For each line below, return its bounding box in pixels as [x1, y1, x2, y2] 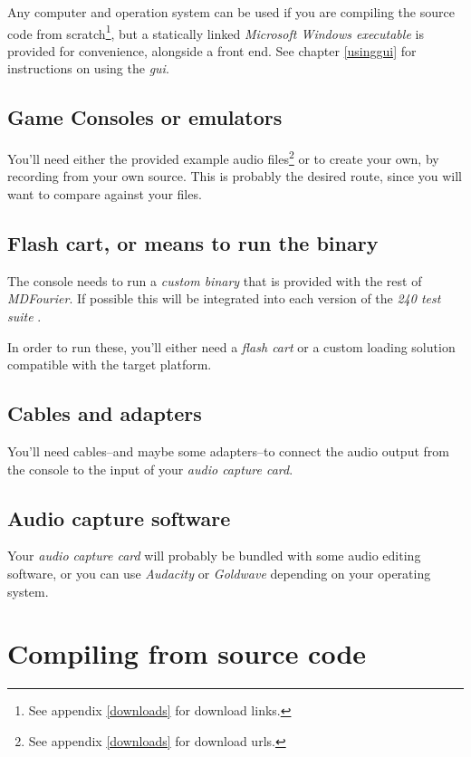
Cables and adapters [7, 399, 202, 427]
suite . [7, 307, 42, 326]
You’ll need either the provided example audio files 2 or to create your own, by [7, 147, 439, 168]
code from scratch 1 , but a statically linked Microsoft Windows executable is [7, 21, 424, 43]
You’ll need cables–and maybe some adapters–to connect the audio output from [7, 442, 449, 461]
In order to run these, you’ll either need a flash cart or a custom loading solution [7, 337, 456, 356]
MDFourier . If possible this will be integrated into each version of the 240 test [7, 289, 441, 308]
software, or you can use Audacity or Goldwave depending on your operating [7, 564, 431, 583]
